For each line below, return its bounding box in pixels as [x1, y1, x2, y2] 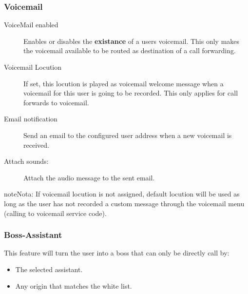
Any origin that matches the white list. [15, 280, 132, 291]
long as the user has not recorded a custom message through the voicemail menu [4, 198, 245, 208]
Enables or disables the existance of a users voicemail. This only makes [23, 36, 240, 46]
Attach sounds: [4, 156, 49, 166]
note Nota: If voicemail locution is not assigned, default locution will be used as [4, 189, 240, 199]
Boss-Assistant [4, 229, 62, 241]
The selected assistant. [15, 264, 83, 274]
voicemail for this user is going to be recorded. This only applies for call [23, 88, 238, 98]
